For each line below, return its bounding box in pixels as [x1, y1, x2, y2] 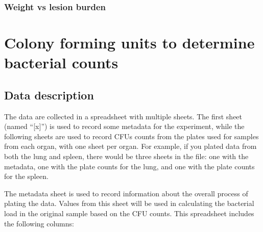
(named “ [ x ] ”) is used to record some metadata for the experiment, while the [4, 121, 245, 132]
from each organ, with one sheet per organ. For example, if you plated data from [4, 141, 257, 151]
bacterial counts [4, 52, 118, 73]
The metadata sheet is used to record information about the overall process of [4, 188, 248, 198]
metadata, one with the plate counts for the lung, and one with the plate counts [4, 161, 255, 171]
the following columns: [4, 218, 74, 228]
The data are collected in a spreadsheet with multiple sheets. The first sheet [4, 111, 243, 121]
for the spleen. [4, 171, 49, 182]
